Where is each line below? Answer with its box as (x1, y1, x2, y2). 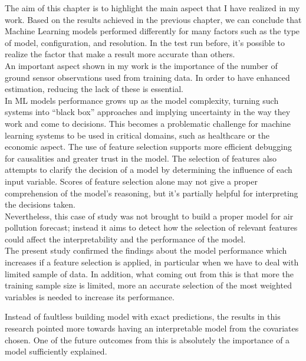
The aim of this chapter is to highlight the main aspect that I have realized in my (5, 2, 300, 14)
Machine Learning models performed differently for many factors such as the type (5, 25, 300, 37)
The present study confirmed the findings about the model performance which (5, 244, 287, 257)
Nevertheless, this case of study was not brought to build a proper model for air (5, 209, 294, 222)
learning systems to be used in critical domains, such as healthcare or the (5, 129, 270, 141)
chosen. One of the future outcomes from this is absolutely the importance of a (5, 333, 290, 346)
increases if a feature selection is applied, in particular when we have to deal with (5, 256, 299, 268)
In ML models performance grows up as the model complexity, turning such (5, 94, 279, 106)
